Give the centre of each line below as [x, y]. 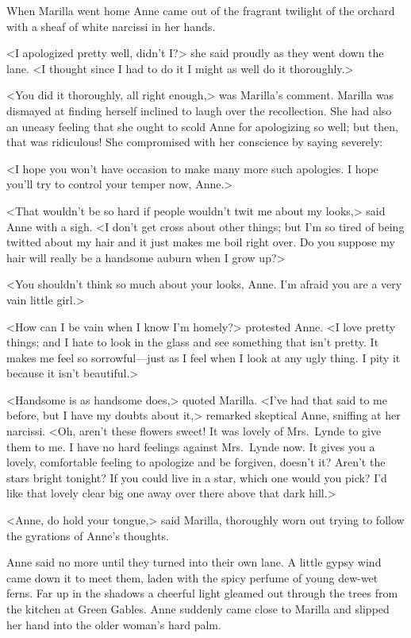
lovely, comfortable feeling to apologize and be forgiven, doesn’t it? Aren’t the [196, 462]
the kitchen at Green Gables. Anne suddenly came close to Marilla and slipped [198, 609]
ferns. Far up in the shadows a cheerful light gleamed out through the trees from [202, 593]
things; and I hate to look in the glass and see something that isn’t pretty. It [193, 342]
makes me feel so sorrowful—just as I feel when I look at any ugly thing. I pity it [204, 357]
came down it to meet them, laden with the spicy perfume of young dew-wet [192, 577]
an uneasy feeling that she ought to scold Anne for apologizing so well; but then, [202, 126]
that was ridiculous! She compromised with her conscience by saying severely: [195, 142]
